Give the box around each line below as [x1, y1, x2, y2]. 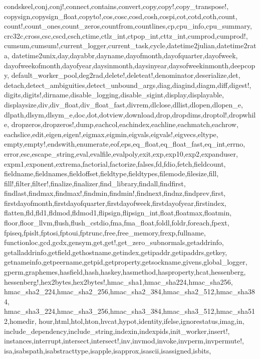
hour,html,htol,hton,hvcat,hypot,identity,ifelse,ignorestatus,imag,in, [39, 316, 244, 326]
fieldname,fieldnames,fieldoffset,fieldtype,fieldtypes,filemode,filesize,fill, [4, 168, 219, 179]
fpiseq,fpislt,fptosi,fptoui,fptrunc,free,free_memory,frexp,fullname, [4, 227, 206, 237]
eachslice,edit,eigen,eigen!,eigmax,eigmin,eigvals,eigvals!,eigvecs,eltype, [4, 129, 218, 139]
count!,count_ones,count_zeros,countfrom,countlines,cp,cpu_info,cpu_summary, [4, 21, 252, 31]
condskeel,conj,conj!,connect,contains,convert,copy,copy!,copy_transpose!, [4, 1, 229, 11]
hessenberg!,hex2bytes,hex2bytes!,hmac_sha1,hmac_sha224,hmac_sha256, [4, 276, 233, 287]
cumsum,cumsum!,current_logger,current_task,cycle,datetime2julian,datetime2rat [4, 40, 256, 51]
